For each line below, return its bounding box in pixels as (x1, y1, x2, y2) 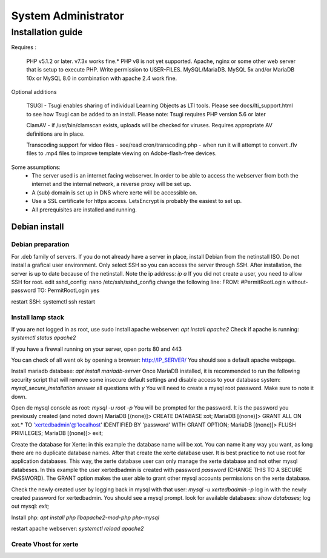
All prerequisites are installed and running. (31, 206, 137, 213)
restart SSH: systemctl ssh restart (11, 297, 96, 305)
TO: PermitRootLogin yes (37, 287, 100, 294)
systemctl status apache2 (11, 334, 76, 342)
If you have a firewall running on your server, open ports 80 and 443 (11, 345, 182, 353)
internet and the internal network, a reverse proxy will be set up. (31, 181, 192, 188)
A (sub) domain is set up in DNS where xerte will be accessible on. (31, 188, 198, 196)
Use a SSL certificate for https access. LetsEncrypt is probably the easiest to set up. (31, 198, 242, 205)
